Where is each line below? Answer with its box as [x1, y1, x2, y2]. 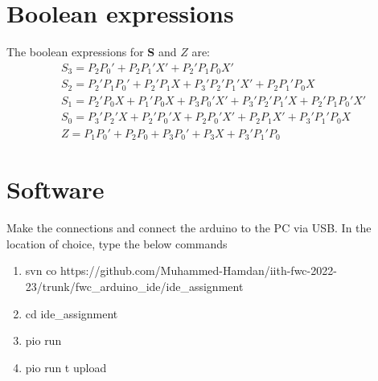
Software [6, 173, 105, 206]
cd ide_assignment [25, 305, 118, 322]
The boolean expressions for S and [6, 43, 177, 60]
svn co [25, 262, 57, 279]
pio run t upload [25, 358, 107, 375]
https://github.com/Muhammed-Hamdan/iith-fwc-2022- [60, 262, 337, 279]
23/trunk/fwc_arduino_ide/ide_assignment [25, 278, 244, 295]
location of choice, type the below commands [6, 235, 228, 252]
